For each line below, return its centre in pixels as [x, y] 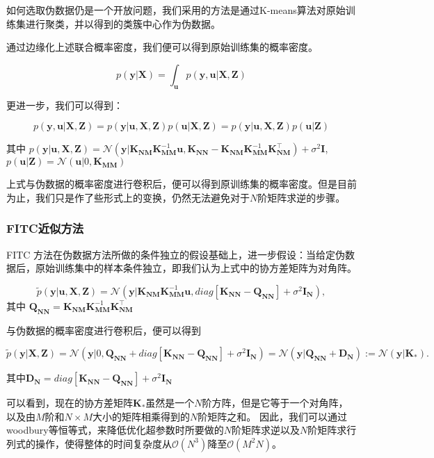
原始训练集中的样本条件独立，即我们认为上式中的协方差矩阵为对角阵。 [196, 268]
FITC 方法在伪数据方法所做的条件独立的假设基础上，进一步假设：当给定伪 [176, 254]
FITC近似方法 [45, 228]
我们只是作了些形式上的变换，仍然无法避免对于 [142, 197]
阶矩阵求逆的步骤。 [302, 197]
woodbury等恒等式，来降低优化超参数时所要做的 [115, 430]
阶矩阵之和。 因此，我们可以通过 [272, 416]
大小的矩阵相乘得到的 [141, 416]
